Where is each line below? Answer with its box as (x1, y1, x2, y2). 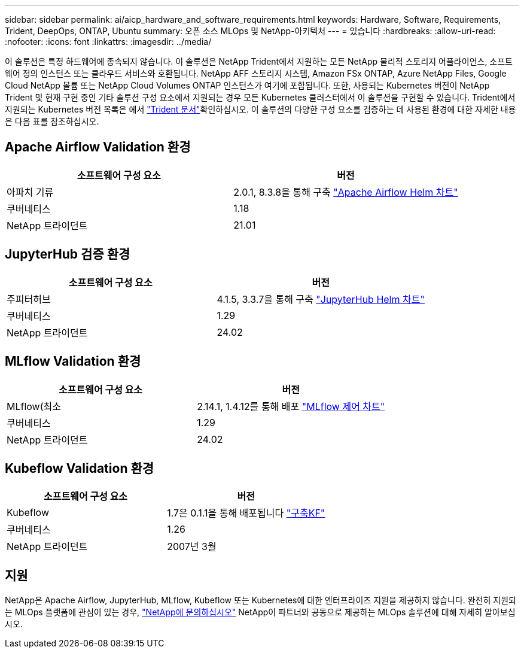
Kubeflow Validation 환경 (5, 460, 154, 476)
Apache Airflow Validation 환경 (5, 139, 191, 155)
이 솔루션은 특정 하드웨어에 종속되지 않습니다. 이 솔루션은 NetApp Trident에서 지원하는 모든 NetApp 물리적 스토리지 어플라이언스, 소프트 (5, 56, 513, 66)
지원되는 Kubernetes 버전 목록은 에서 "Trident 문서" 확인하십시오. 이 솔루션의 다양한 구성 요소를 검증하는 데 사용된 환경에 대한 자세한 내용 (5, 104, 516, 114)
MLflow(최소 (7, 400, 61, 412)
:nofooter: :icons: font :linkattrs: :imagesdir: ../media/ (5, 37, 212, 47)
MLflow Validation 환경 (5, 354, 141, 369)
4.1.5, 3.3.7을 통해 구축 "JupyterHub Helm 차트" (217, 293, 425, 305)
